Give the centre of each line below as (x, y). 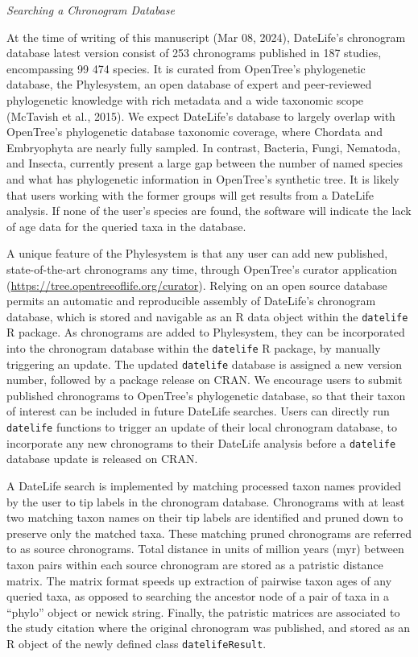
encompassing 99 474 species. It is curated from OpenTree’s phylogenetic (186, 68)
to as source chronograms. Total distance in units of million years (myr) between (205, 549)
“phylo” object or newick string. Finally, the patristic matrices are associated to (203, 612)
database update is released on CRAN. (102, 459)
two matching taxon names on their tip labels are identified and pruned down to (205, 517)
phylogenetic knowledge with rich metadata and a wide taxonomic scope (185, 99)
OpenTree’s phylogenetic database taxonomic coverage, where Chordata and (195, 132)
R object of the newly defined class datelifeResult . (137, 643)
